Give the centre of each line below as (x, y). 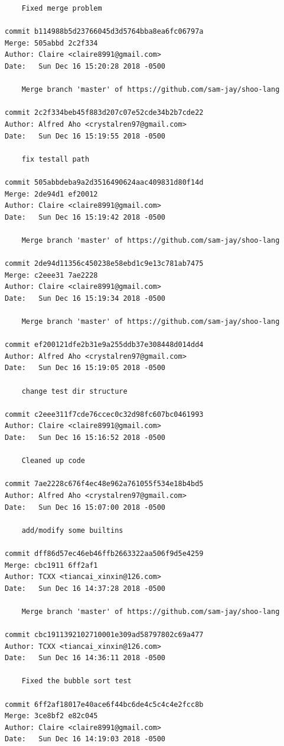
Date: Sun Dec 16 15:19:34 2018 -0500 (85, 298)
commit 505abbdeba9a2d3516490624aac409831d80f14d (104, 182)
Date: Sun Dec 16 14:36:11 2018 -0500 (85, 658)
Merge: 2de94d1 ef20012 (51, 194)
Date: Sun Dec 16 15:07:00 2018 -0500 (85, 507)
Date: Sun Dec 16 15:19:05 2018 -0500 (85, 368)
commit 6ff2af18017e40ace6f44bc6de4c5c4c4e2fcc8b (104, 704)
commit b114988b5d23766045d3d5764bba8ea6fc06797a (104, 32)
